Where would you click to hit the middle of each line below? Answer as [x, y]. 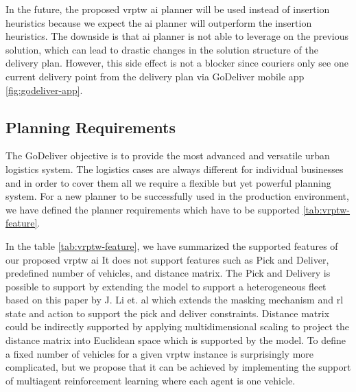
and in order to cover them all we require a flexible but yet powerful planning [168, 182]
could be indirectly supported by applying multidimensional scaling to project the [177, 326]
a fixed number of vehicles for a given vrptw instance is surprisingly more [160, 353]
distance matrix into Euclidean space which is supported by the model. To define [176, 340]
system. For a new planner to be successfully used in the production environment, [177, 196]
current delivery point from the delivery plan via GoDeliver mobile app [155, 76]
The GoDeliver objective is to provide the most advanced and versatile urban [168, 155]
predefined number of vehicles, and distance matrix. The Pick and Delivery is [168, 273]
